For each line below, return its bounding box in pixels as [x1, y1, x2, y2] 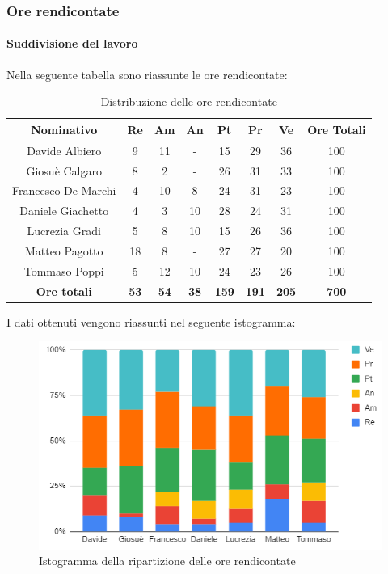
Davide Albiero [27, 141, 102, 158]
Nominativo [31, 120, 98, 137]
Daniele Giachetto [19, 202, 109, 219]
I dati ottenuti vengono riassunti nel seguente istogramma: [6, 313, 296, 330]
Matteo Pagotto [24, 242, 103, 259]
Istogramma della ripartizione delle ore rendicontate [39, 552, 296, 569]
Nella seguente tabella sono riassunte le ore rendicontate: [6, 65, 288, 82]
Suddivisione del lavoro [6, 35, 138, 52]
